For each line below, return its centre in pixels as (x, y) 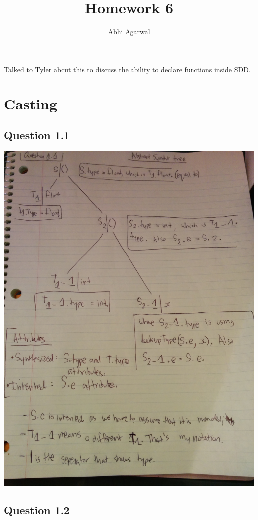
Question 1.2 (37, 509)
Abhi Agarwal (129, 32)
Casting (31, 103)
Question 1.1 (37, 135)
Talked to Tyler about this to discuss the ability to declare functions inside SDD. (127, 69)
